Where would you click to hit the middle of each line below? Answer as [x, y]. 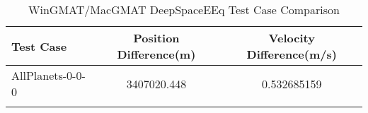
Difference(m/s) [292, 54]
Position [156, 38]
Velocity [292, 38]
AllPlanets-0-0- [48, 75]
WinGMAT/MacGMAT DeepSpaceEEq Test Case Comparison [184, 10]
